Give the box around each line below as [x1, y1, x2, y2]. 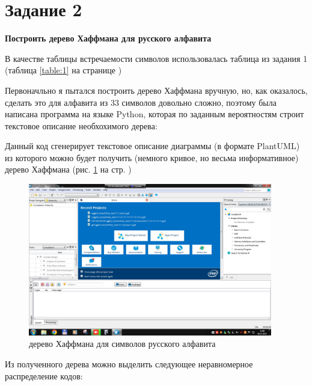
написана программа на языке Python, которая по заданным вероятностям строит [5, 108, 304, 120]
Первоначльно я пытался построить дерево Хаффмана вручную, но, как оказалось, [5, 84, 308, 96]
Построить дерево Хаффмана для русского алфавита [5, 32, 212, 44]
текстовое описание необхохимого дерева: [5, 119, 158, 132]
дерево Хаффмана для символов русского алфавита [29, 337, 216, 350]
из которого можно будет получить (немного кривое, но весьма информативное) [5, 151, 299, 164]
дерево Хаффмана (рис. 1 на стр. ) [5, 163, 132, 176]
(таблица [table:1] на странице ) [5, 64, 122, 76]
